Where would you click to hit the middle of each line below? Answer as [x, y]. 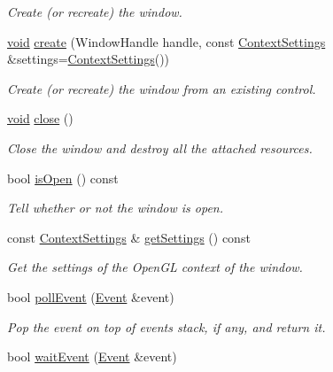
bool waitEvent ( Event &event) [92, 356]
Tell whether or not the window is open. [116, 208]
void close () [40, 118]
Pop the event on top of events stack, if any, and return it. [166, 326]
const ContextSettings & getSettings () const [129, 237]
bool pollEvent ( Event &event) [91, 296]
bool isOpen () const [63, 178]
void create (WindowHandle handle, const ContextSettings [166, 41]
